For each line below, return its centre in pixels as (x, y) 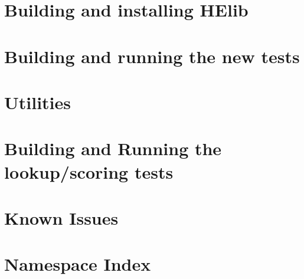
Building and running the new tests (152, 56)
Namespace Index (78, 264)
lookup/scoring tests (89, 171)
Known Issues (61, 217)
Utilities (38, 102)
